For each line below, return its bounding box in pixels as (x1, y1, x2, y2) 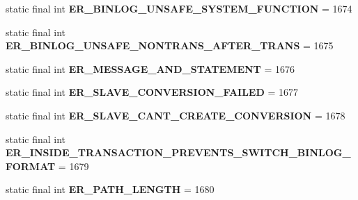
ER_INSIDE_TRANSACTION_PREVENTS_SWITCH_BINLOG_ (6, 145, 351, 160)
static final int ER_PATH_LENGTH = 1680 (6, 182, 215, 197)
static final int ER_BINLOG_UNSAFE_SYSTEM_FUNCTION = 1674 (6, 1, 352, 15)
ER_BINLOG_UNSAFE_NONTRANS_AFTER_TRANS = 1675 (6, 38, 334, 53)
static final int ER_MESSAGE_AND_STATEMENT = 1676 (6, 61, 295, 76)
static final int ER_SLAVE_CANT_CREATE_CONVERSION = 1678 (6, 108, 345, 122)
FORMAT (6, 158, 56, 173)
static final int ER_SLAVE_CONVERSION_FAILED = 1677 (6, 85, 298, 99)
